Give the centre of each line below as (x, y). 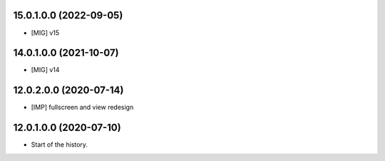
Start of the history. (60, 145)
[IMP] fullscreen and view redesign (82, 108)
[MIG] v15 (45, 33)
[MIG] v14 (45, 70)
